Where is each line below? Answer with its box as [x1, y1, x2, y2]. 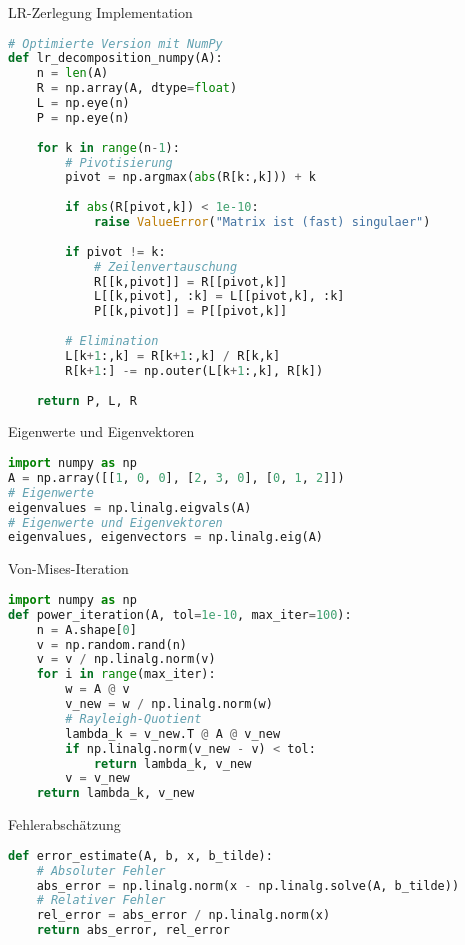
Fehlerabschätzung [8, 814, 121, 835]
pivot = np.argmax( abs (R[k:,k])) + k [65, 170, 316, 185]
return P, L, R [36, 393, 137, 408]
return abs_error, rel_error [36, 923, 230, 938]
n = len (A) [36, 66, 109, 81]
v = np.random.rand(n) [36, 637, 187, 652]
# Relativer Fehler [36, 893, 166, 908]
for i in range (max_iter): [36, 667, 216, 682]
